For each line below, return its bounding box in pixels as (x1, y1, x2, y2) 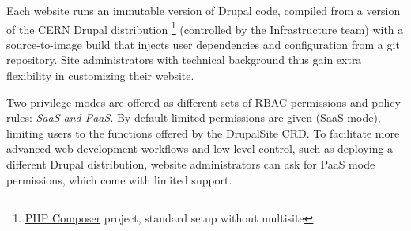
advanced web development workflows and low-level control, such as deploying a (6, 140, 394, 157)
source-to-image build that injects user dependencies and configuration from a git (6, 36, 400, 52)
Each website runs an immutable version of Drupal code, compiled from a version (6, 2, 401, 18)
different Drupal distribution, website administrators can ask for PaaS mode (6, 156, 375, 172)
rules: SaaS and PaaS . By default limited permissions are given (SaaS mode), (6, 109, 381, 126)
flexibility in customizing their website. (6, 67, 194, 84)
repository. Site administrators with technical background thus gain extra (6, 51, 362, 68)
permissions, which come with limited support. (6, 171, 232, 187)
